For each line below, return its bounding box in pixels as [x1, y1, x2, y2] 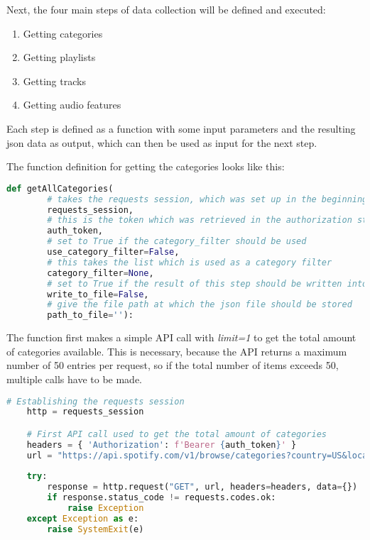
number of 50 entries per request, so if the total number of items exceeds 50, [6, 358, 339, 373]
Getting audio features [23, 97, 121, 112]
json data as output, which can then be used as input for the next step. [6, 135, 317, 150]
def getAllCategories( [6, 183, 114, 194]
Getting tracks [23, 73, 86, 88]
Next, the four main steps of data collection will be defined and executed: [6, 2, 326, 16]
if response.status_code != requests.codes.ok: [47, 492, 276, 503]
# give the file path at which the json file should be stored [47, 299, 352, 310]
